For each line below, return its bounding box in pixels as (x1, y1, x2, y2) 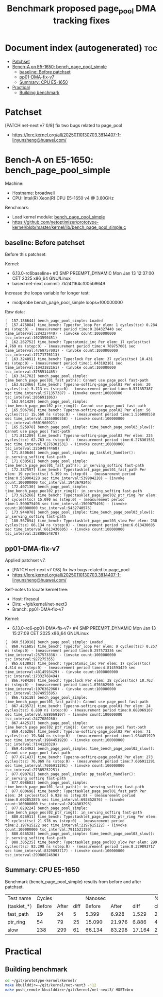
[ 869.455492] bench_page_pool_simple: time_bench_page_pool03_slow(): (5, 746, 155, 751)
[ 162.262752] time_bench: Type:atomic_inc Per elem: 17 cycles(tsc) (5, 340, 151, 344)
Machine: (5, 181, 24, 186)
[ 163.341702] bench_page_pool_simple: (5, 374, 88, 379)
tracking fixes (53, 15, 110, 26)
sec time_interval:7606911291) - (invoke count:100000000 (5, 763, 125, 768)
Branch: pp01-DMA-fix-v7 (12, 606, 64, 612)
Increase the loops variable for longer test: (5, 290, 90, 296)
